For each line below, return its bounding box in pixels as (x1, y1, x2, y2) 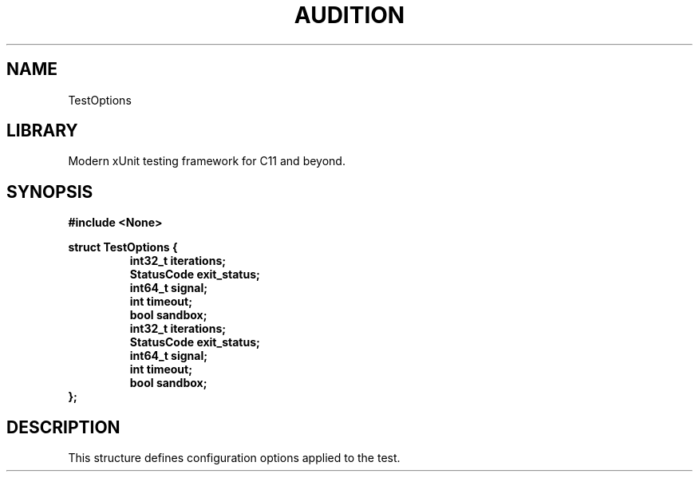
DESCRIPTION (6, 417, 120, 437)
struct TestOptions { (68, 240, 178, 255)
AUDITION (294, 2, 405, 29)
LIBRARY (6, 120, 78, 141)
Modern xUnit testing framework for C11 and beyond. (68, 154, 346, 168)
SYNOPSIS (6, 181, 93, 202)
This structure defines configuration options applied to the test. (68, 451, 401, 465)
